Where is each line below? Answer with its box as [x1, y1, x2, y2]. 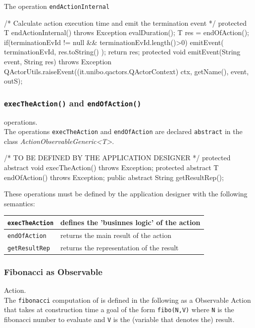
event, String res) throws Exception [4, 56, 112, 67]
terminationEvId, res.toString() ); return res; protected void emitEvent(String [4, 47, 241, 57]
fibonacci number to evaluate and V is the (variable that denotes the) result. [4, 314, 235, 324]
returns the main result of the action [60, 230, 171, 240]
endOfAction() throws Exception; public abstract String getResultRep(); [4, 172, 224, 182]
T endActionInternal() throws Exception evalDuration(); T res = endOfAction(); [4, 27, 250, 38]
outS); [4, 76, 23, 86]
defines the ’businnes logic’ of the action [60, 217, 201, 227]
